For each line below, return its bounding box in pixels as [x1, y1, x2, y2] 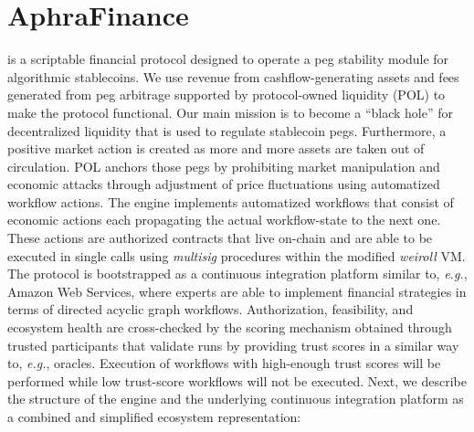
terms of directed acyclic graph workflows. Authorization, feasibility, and [7, 300, 414, 319]
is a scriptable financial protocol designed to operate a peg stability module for [7, 49, 449, 68]
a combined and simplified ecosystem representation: [7, 407, 301, 426]
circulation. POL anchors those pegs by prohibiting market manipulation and [7, 156, 440, 175]
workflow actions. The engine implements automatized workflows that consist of [7, 192, 454, 211]
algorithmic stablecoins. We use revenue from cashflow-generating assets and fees [7, 67, 459, 86]
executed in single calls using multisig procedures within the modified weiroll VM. [7, 246, 466, 265]
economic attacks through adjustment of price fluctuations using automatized [7, 174, 440, 194]
